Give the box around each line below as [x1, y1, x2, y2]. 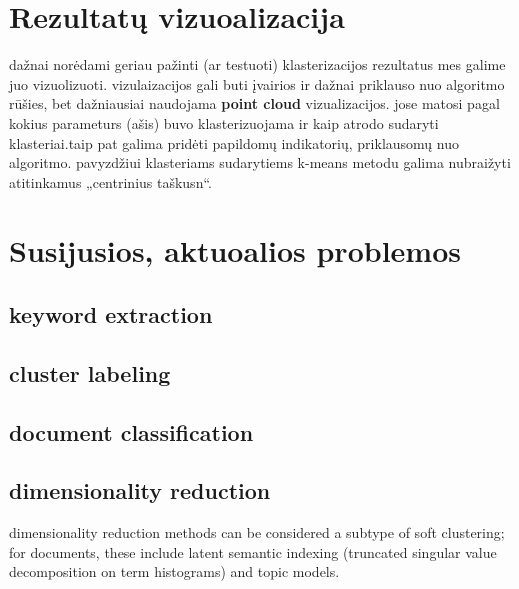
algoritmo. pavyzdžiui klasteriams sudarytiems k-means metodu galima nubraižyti [9, 152, 511, 173]
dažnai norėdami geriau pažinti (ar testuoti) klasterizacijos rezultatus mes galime [9, 54, 506, 75]
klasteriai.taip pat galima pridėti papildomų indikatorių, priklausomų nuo [9, 132, 459, 153]
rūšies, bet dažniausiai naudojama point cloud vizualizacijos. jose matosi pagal [9, 93, 500, 114]
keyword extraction [9, 299, 213, 330]
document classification [9, 416, 254, 447]
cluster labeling [9, 357, 171, 388]
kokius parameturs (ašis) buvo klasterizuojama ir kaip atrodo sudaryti [9, 112, 439, 133]
